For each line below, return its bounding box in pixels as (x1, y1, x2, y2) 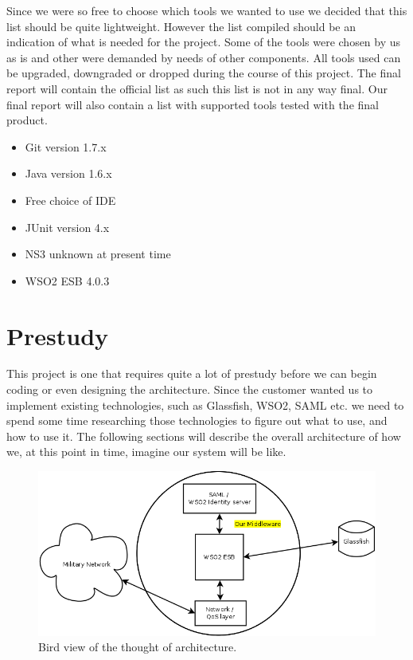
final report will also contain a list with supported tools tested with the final (6, 96, 379, 112)
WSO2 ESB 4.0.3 (25, 272, 110, 289)
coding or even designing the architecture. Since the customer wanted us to (6, 381, 373, 398)
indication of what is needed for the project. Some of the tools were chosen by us (6, 33, 401, 50)
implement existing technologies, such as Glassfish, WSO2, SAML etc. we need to (6, 396, 404, 413)
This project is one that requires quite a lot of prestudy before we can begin (6, 365, 377, 382)
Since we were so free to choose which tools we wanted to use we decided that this (6, 2, 407, 18)
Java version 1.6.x (25, 165, 112, 182)
